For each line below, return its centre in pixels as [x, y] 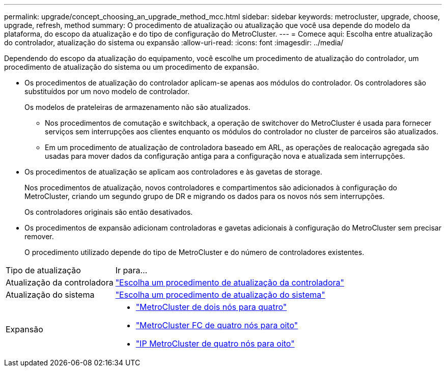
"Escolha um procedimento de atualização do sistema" [220, 295]
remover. [39, 236]
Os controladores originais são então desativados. [109, 212]
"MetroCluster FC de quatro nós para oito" [217, 325]
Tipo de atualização [43, 270]
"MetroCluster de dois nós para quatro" [211, 307]
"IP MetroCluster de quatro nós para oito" [215, 344]
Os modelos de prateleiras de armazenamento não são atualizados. [137, 107]
